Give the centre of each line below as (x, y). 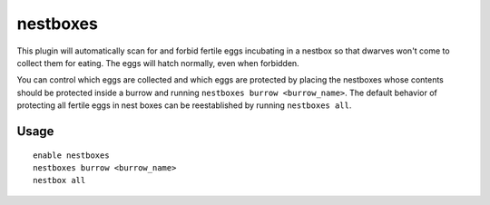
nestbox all (59, 181)
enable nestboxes (71, 155)
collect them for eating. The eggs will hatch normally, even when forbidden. (158, 63)
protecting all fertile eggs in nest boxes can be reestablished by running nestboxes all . (184, 105)
